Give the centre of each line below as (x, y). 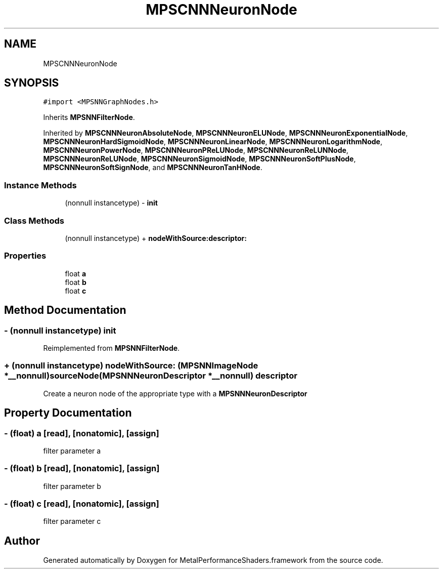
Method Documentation (65, 310)
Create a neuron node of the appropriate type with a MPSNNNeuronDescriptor (175, 393)
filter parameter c (72, 521)
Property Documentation (68, 413)
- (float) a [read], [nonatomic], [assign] (82, 433)
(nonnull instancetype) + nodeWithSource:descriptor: (156, 238)
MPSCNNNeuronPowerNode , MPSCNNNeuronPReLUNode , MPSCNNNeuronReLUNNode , (196, 150)
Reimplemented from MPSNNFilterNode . (112, 348)
